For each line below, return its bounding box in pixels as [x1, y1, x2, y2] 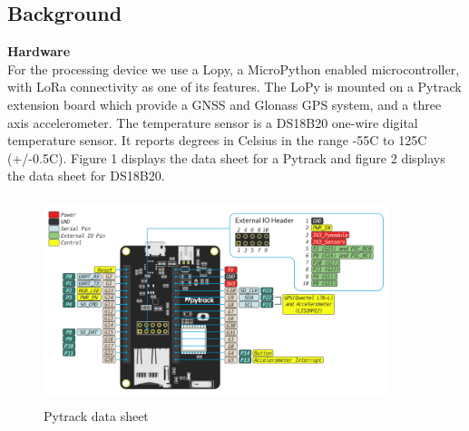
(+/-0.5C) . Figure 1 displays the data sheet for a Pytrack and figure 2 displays [7, 148, 445, 167]
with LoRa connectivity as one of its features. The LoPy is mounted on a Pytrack [7, 77, 462, 96]
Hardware [7, 42, 71, 61]
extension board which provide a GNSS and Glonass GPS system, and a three [7, 94, 442, 113]
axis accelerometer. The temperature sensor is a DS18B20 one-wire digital [7, 113, 418, 132]
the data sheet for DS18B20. [7, 166, 165, 185]
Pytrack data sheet [44, 407, 149, 426]
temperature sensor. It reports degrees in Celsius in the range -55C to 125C [7, 131, 427, 150]
